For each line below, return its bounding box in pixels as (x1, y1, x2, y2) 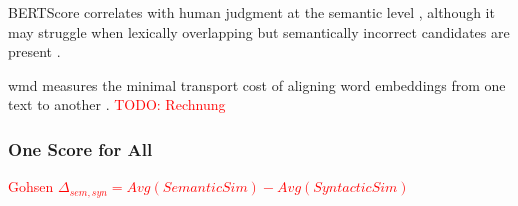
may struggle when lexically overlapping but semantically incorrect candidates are (8, 21, 510, 42)
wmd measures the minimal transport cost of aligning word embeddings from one (8, 74, 506, 95)
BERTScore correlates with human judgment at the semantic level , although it (8, 2, 495, 22)
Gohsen (8, 176, 54, 197)
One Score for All (8, 136, 153, 161)
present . (8, 41, 61, 62)
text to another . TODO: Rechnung (8, 94, 226, 115)
